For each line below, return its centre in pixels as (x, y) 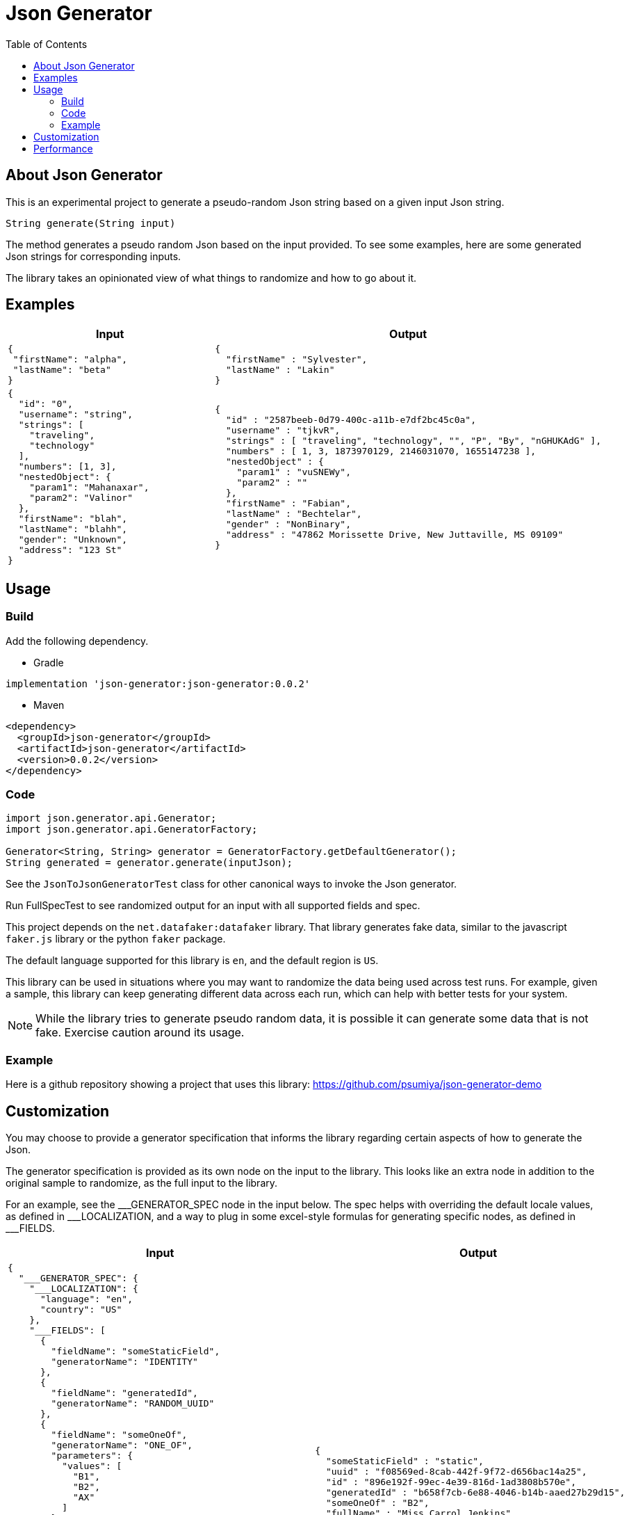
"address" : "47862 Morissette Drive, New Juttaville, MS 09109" (394, 534)
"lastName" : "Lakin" (280, 370)
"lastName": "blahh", (73, 529)
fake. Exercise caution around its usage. (140, 1033)
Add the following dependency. (77, 641)
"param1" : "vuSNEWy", (294, 472)
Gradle (49, 662)
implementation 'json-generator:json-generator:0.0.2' (158, 683)
